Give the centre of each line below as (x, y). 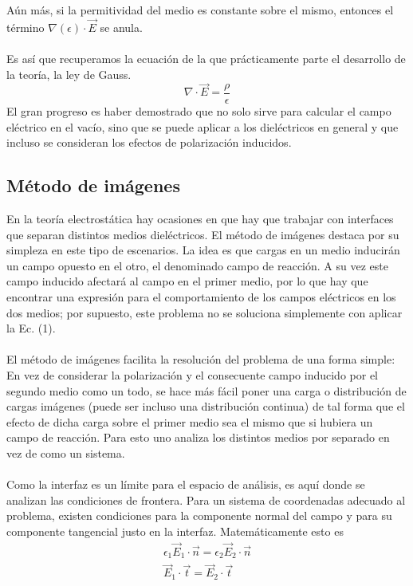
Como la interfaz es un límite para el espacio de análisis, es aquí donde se (186, 484)
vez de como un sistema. (66, 452)
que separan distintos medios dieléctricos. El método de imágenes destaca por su (203, 234)
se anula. (121, 27)
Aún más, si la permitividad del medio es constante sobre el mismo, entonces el (200, 10)
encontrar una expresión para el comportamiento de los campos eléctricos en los (201, 296)
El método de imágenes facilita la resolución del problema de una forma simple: (201, 359)
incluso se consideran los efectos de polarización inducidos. (149, 142)
